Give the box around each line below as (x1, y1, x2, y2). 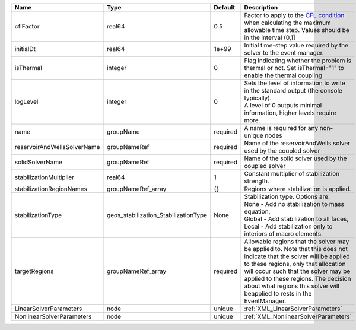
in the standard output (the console (244, 87, 342, 94)
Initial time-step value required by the (244, 42, 349, 49)
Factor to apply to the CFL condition (244, 11, 345, 19)
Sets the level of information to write (244, 79, 345, 87)
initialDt (14, 45, 36, 53)
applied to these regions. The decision (244, 275, 351, 283)
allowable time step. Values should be (244, 26, 349, 34)
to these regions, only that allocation (244, 260, 346, 268)
